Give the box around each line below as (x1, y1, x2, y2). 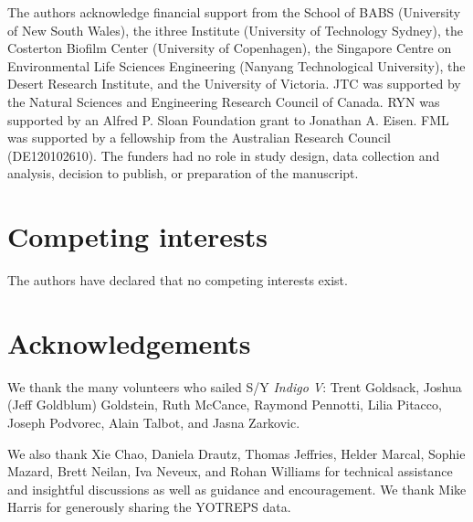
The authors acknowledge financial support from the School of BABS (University (7, 3, 461, 21)
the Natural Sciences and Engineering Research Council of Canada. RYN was (7, 91, 440, 111)
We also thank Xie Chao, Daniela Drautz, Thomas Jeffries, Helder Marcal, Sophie (7, 443, 466, 463)
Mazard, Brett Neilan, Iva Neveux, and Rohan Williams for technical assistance (7, 462, 453, 481)
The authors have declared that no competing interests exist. (7, 271, 348, 290)
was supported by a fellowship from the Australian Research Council (7, 128, 391, 147)
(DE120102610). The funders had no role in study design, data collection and (7, 145, 440, 165)
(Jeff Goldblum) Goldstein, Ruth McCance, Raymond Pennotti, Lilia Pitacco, (7, 395, 442, 414)
